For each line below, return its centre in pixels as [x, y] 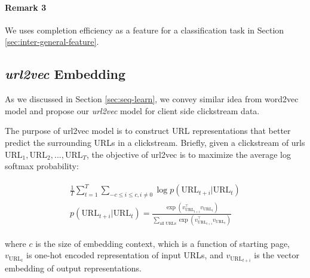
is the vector [277, 255]
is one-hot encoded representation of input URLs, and [125, 255]
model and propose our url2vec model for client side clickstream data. [132, 110]
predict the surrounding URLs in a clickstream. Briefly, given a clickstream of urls [155, 142]
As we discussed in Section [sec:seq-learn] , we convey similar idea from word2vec [152, 99]
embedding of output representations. [73, 268]
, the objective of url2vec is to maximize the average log [189, 154]
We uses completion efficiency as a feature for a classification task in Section [145, 30]
